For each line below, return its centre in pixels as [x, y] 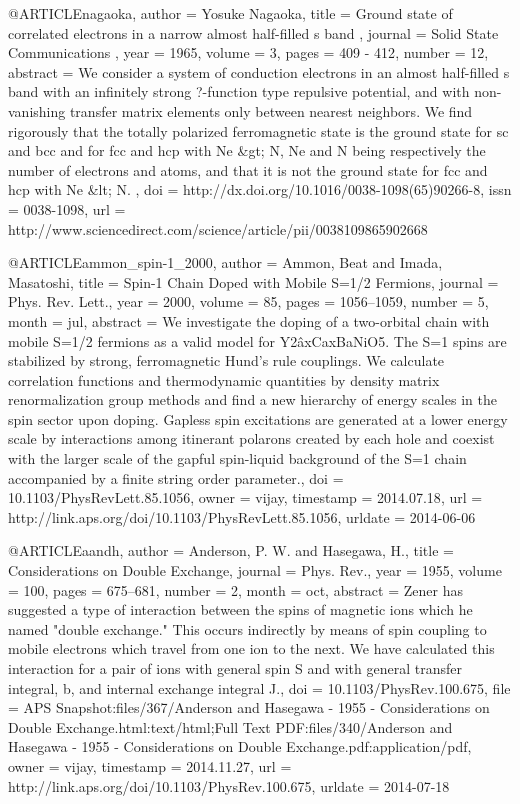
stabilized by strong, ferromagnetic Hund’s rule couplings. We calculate [226, 360]
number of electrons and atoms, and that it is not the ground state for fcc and [248, 169]
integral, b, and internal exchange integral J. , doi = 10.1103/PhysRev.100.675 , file [259, 687]
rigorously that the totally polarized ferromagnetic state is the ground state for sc [258, 130]
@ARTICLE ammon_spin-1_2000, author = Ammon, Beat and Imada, [225, 262]
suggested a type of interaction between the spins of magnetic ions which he [240, 609]
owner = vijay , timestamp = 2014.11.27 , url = [150, 765]
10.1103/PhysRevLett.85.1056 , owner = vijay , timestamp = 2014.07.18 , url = [245, 497]
